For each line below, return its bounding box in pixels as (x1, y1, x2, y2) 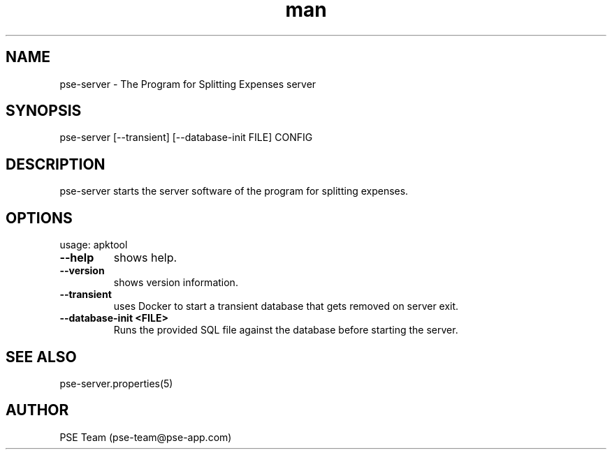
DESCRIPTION (6, 155, 105, 173)
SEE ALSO (6, 348, 77, 366)
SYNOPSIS (6, 102, 82, 120)
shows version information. (113, 276, 238, 289)
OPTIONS (6, 209, 73, 227)
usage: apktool (59, 239, 128, 251)
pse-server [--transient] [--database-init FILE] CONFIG (59, 131, 313, 144)
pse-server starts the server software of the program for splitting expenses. (59, 185, 409, 197)
